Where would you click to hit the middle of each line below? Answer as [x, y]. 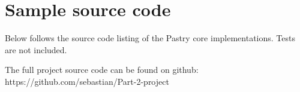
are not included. [36, 49]
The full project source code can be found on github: [102, 70]
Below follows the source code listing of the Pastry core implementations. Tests [150, 38]
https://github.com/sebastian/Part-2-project [87, 81]
